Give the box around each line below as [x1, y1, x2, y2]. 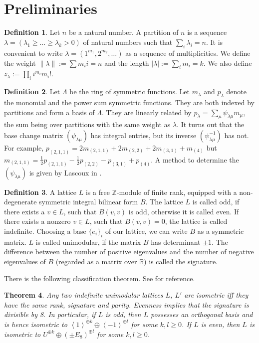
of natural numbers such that [83, 36, 173, 47]
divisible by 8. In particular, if [4, 309, 96, 320]
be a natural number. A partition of [68, 27, 179, 37]
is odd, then [105, 309, 141, 320]
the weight [4, 57, 36, 68]
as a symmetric [197, 225, 244, 236]
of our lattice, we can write [105, 225, 188, 236]
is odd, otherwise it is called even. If [128, 206, 239, 216]
